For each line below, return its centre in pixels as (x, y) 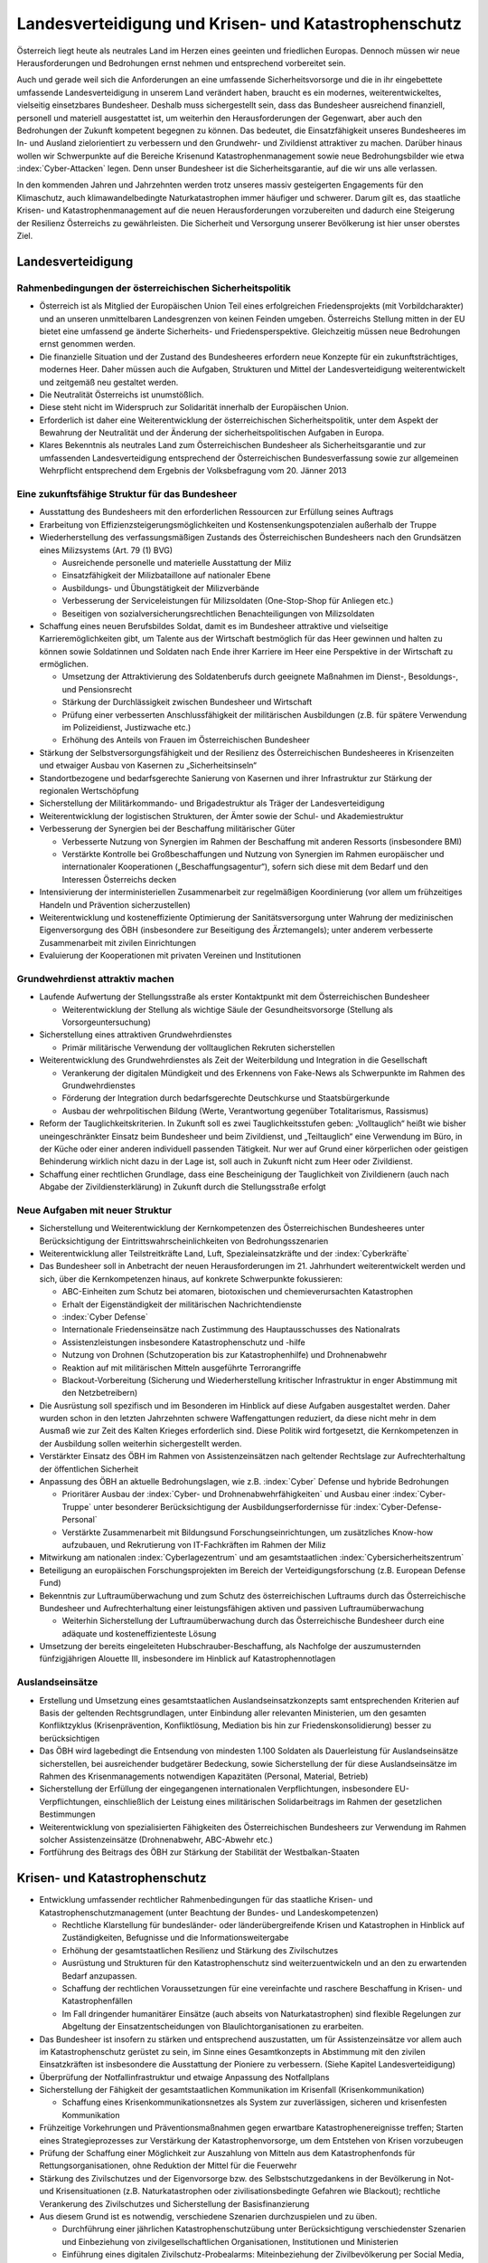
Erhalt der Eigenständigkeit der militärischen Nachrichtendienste (182, 1304)
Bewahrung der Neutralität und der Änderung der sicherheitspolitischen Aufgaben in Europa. (211, 433)
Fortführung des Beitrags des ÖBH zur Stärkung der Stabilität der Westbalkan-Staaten (200, 1852)
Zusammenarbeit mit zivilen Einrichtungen (117, 942)
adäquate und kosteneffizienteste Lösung (139, 1633)
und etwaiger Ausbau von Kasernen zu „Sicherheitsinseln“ (148, 766)
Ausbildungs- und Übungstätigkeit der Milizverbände (160, 587)
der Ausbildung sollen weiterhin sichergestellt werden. (141, 1443)
